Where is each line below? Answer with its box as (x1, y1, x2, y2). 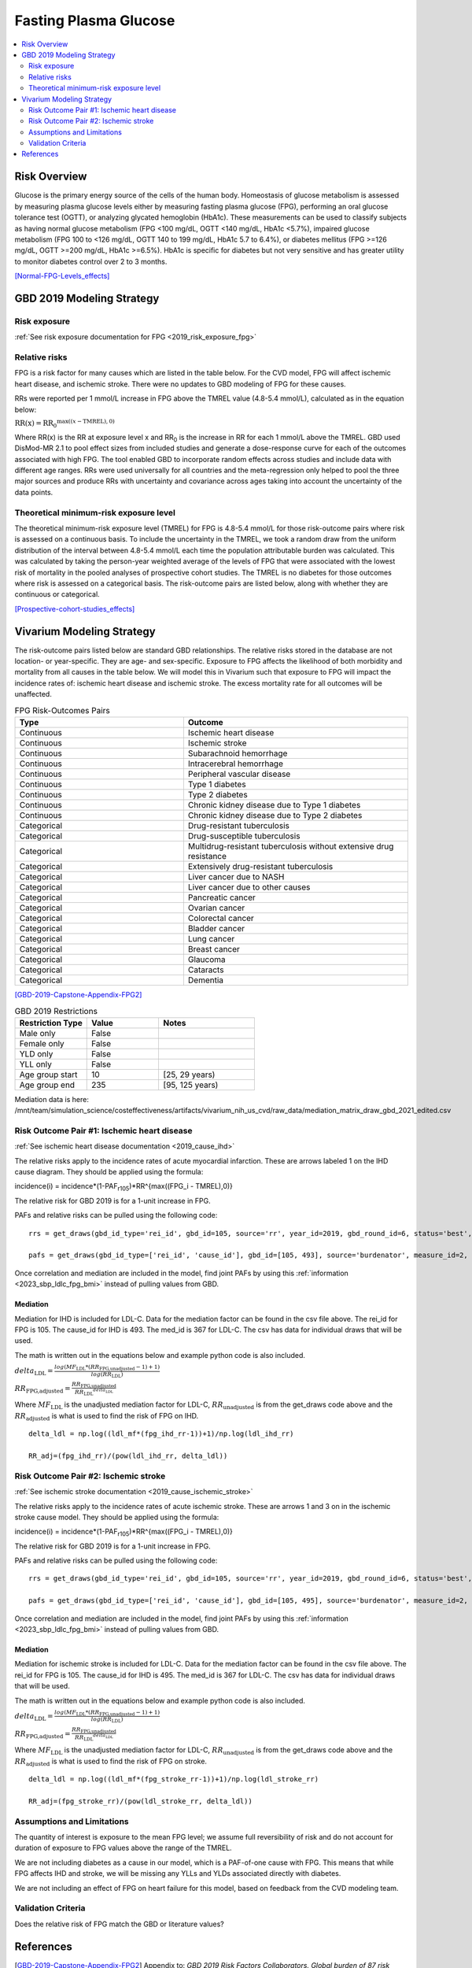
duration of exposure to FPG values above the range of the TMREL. (14, 1843, 232, 1853)
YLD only (19, 1048, 53, 1059)
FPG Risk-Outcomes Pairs (14, 705, 110, 716)
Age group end (19, 1079, 75, 1090)
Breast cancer (187, 943, 240, 954)
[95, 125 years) (163, 1079, 219, 1090)
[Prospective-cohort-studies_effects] (14, 604, 135, 613)
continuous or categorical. (14, 590, 100, 599)
